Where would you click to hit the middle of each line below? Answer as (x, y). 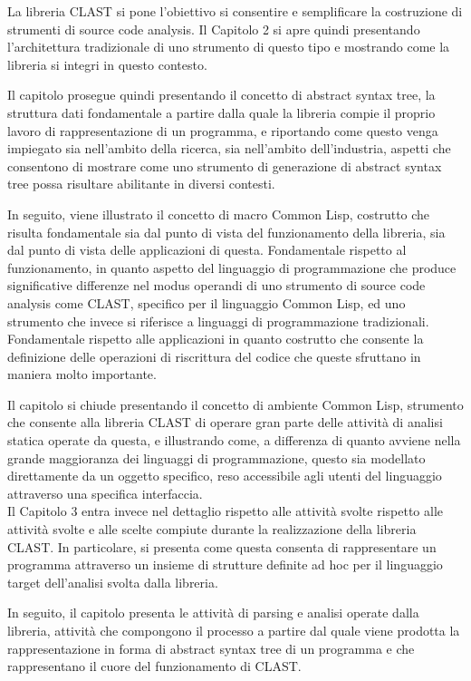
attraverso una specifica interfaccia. (105, 493)
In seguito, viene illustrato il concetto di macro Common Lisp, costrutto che (219, 214)
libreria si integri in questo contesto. (107, 64)
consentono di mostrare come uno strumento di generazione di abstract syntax (225, 165)
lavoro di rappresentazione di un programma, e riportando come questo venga (223, 130)
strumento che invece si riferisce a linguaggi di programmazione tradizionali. (218, 321)
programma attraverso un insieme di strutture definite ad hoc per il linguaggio (225, 564)
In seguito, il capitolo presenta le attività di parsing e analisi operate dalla (213, 613)
